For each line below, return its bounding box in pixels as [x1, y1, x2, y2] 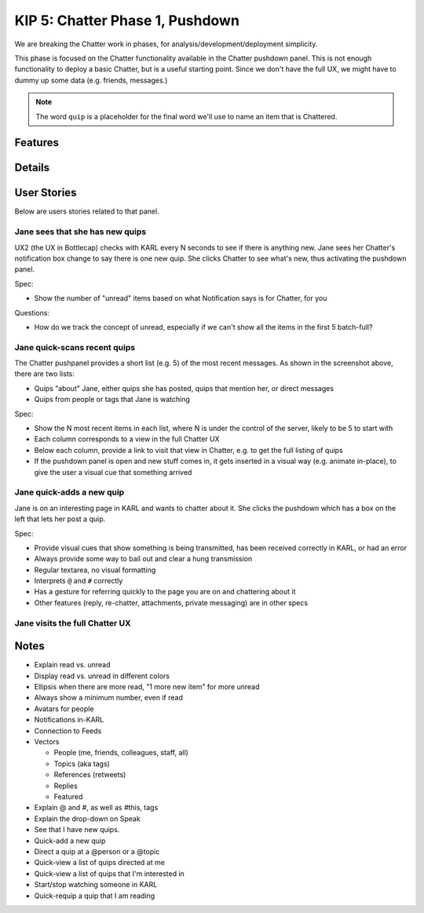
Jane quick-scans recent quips [14, 341, 136, 352]
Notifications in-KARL [34, 715, 104, 725]
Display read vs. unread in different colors [34, 671, 170, 681]
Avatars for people [34, 703, 94, 714]
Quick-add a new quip [34, 836, 106, 845]
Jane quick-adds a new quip [14, 487, 125, 498]
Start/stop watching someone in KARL [34, 880, 158, 889]
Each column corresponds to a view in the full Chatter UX [34, 434, 220, 444]
